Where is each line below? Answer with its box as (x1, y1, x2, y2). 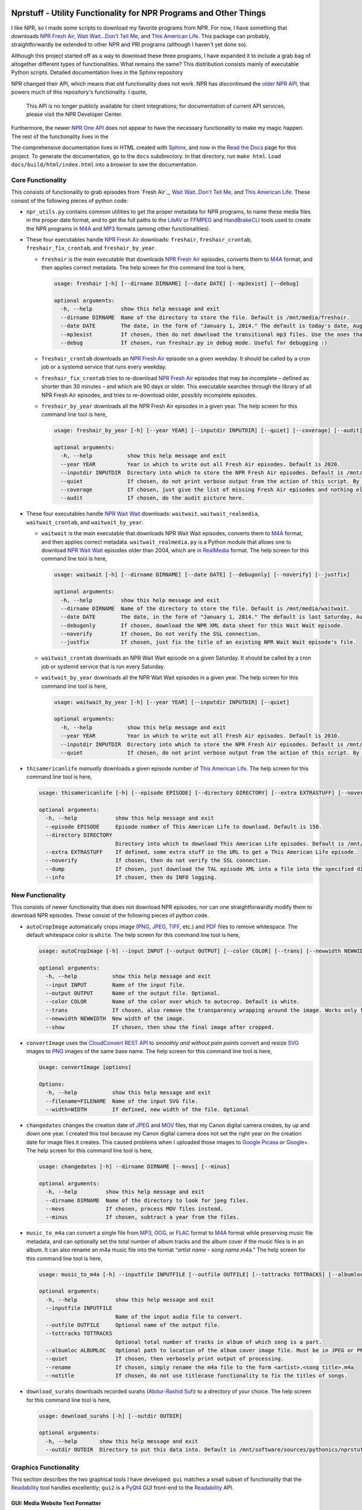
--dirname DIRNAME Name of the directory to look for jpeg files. (45, 1197, 249, 1204)
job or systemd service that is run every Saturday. (41, 663, 165, 670)
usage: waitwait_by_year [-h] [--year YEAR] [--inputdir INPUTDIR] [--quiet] (54, 698, 290, 705)
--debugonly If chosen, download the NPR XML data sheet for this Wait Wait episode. (60, 622, 344, 629)
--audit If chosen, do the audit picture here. (60, 495, 246, 501)
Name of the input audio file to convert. (115, 1313, 243, 1320)
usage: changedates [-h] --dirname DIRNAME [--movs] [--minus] (39, 1163, 230, 1170)
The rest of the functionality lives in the (11, 133, 109, 140)
